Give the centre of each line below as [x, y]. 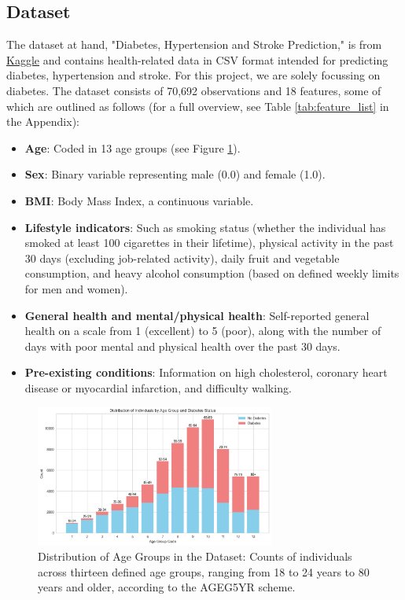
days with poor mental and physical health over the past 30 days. [182, 346]
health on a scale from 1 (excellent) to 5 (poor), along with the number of [203, 331]
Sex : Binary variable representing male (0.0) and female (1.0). [175, 174]
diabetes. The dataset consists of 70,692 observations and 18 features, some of [194, 90]
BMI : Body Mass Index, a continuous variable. [139, 200]
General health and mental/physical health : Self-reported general [197, 315]
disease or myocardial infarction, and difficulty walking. [158, 387]
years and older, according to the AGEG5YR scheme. [167, 587]
